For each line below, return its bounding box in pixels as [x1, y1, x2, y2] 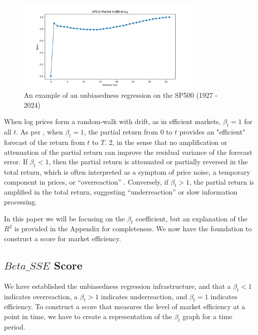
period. [4, 321, 25, 332]
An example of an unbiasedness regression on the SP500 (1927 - [24, 90, 218, 100]
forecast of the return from [4, 136, 85, 147]
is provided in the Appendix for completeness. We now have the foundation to [14, 223, 252, 234]
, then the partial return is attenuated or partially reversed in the [49, 156, 248, 167]
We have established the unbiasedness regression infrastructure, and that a [4, 280, 231, 291]
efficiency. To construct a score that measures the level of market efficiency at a [4, 301, 246, 312]
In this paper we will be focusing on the [4, 213, 125, 223]
